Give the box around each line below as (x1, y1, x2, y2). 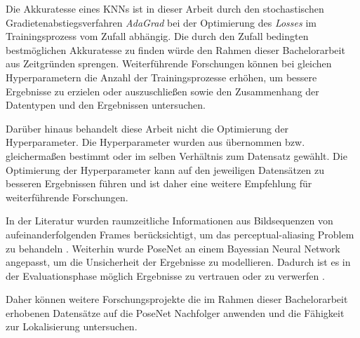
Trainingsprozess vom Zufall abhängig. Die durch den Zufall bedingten (6, 29, 309, 43)
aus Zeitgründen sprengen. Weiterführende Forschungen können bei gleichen (6, 56, 332, 71)
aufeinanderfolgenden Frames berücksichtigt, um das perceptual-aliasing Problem (6, 227, 354, 241)
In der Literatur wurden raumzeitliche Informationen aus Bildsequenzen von (6, 213, 333, 228)
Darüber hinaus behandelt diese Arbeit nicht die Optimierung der (6, 121, 289, 135)
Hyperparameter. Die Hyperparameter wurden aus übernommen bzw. (6, 135, 305, 149)
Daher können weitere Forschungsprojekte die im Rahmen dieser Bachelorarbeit (6, 292, 348, 306)
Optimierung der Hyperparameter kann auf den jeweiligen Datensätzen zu (6, 162, 324, 177)
